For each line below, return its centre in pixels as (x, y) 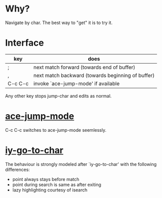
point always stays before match (46, 179)
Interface (24, 43)
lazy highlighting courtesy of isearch (50, 190)
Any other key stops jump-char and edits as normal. (59, 96)
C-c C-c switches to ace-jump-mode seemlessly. (56, 130)
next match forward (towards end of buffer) (84, 67)
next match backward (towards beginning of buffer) (94, 75)
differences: (17, 169)
